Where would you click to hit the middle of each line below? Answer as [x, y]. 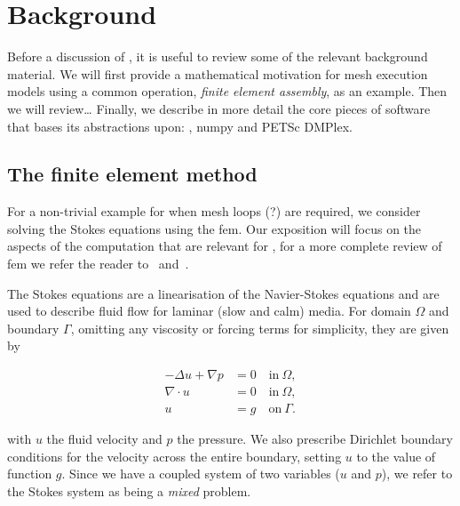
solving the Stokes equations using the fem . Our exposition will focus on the [214, 228]
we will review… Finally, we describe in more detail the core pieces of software [219, 108]
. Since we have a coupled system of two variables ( [201, 474]
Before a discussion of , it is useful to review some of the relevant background [218, 56]
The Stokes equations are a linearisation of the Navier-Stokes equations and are [223, 293]
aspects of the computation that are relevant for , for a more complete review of [225, 246]
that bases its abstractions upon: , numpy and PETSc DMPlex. [180, 126]
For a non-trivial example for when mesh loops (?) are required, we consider [214, 211]
